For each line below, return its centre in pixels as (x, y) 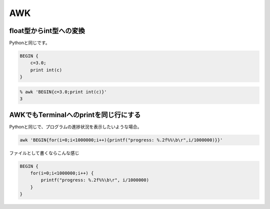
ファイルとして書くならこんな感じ (44, 153)
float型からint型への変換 (47, 31)
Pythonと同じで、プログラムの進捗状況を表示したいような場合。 (75, 126)
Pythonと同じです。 (29, 43)
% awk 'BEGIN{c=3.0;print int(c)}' (63, 92)
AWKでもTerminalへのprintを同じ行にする (75, 115)
